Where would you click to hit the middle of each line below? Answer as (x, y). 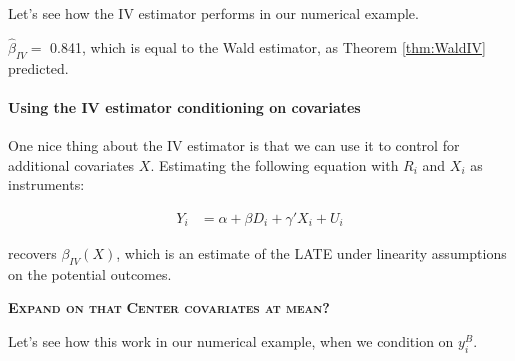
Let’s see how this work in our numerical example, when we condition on (231, 340)
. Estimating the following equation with (274, 164)
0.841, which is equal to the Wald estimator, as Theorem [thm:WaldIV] (268, 46)
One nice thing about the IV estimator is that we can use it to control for (234, 145)
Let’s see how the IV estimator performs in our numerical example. (213, 13)
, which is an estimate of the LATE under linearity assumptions (311, 252)
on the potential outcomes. (90, 273)
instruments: (46, 184)
